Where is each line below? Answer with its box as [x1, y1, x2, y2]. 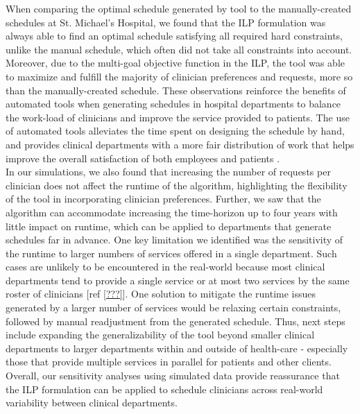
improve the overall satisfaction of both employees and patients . [6, 150, 280, 165]
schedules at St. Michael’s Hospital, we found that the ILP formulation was [6, 15, 326, 29]
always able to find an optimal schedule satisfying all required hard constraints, [6, 28, 343, 43]
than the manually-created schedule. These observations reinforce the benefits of [6, 83, 346, 97]
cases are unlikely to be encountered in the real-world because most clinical [6, 259, 325, 274]
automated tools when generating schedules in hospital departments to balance [6, 96, 341, 111]
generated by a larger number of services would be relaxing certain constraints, [6, 300, 341, 315]
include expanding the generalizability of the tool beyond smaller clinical [6, 327, 315, 342]
